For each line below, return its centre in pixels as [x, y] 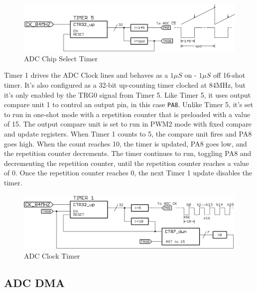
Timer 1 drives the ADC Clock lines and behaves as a [86, 75]
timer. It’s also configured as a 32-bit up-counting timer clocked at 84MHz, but [125, 85]
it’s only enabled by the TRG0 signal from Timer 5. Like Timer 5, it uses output [128, 94]
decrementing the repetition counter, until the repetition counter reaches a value [127, 163]
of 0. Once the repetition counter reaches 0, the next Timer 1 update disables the [128, 173]
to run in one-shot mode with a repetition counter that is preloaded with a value [127, 114]
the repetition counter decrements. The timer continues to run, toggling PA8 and [128, 153]
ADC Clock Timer [52, 255]
